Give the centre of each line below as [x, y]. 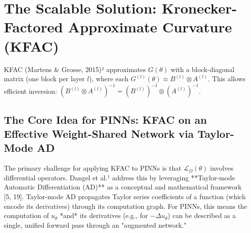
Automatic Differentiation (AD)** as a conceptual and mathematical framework [123, 187]
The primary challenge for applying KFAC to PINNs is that [93, 168]
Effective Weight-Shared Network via [99, 133]
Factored [34, 27]
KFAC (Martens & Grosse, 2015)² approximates [75, 69]
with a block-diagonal [202, 69]
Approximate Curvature [150, 27]
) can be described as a [202, 215]
